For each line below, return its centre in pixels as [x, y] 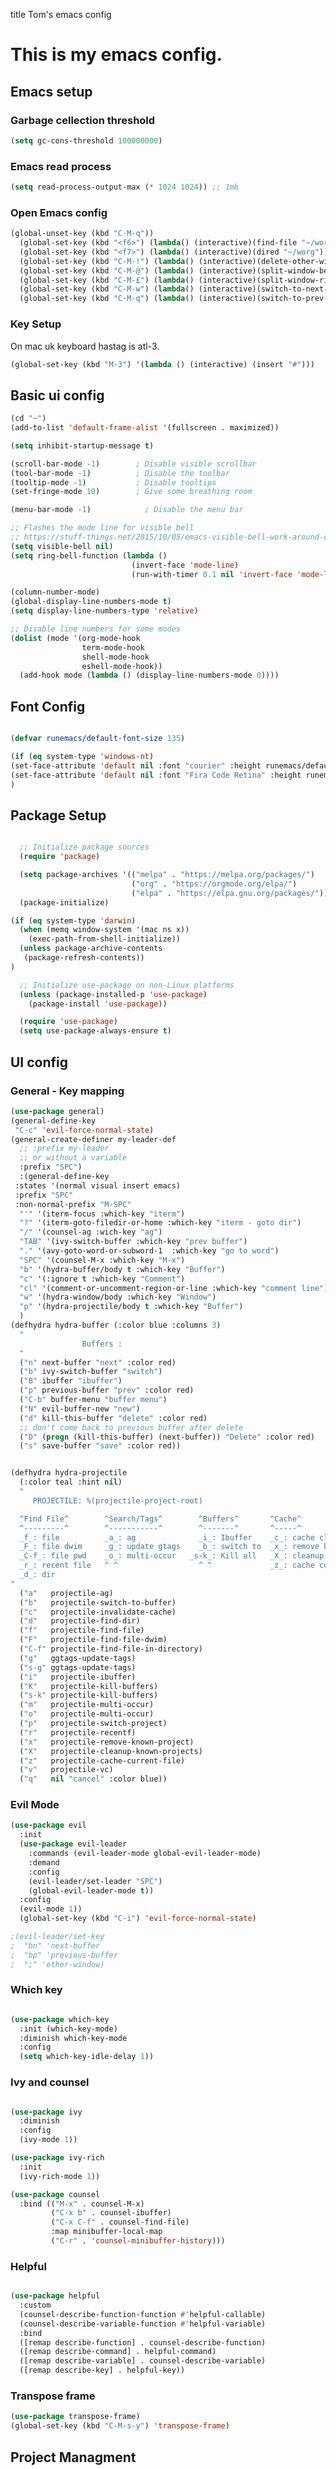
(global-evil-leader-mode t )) [91, 1890]
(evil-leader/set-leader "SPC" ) [95, 1881]
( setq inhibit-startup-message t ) [82, 445]
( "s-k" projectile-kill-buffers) [89, 1695]
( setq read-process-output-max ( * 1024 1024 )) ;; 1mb [125, 187]
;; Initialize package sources [84, 847]
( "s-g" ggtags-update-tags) [78, 1667]
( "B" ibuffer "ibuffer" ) [71, 1381]
